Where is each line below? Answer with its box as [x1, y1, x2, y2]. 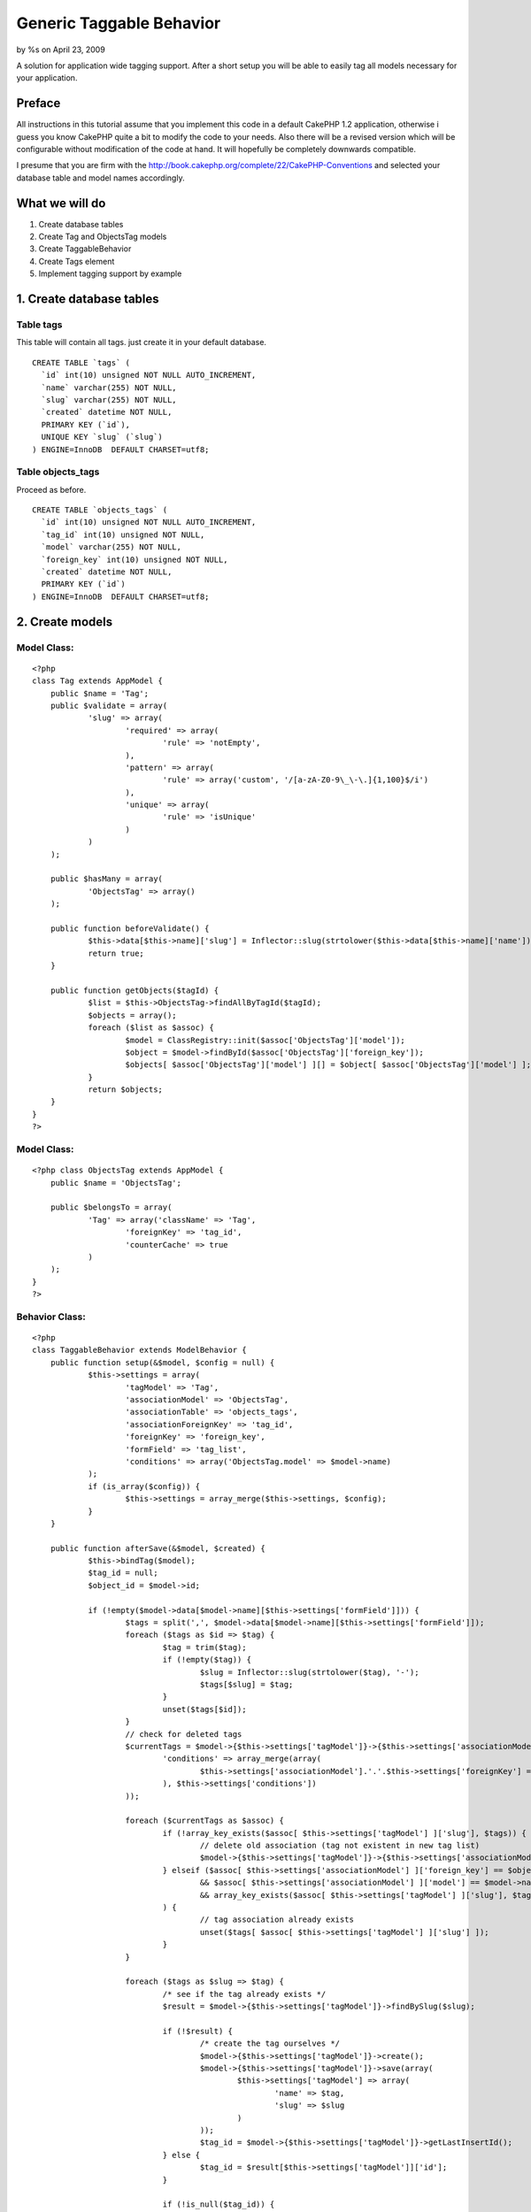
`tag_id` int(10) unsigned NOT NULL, [41, 529, 205, 540]
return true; [88, 948, 145, 958]
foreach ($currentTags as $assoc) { [125, 1816, 285, 1826]
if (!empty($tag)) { [162, 1655, 252, 1665]
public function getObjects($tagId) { [50, 985, 219, 995]
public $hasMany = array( [50, 874, 164, 884]
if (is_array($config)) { [88, 1481, 201, 1491]
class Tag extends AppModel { [32, 676, 164, 686]
